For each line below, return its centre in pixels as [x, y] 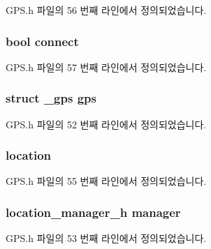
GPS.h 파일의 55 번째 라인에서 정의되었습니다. [106, 181]
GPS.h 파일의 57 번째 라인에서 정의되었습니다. [106, 67]
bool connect [42, 41]
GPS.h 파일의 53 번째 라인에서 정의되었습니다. [106, 238]
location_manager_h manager [93, 212]
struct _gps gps [51, 98]
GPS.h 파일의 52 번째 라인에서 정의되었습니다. [106, 124]
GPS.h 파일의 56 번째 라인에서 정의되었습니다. [106, 10]
